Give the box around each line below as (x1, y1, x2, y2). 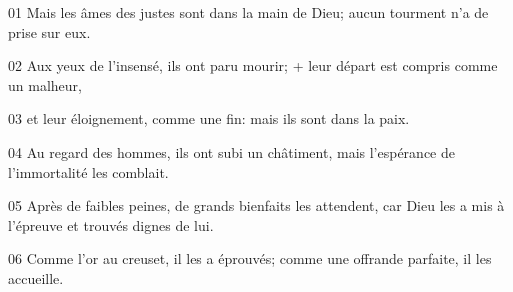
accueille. (8, 267, 64, 288)
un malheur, (8, 74, 82, 95)
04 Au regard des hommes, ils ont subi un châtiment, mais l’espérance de (8, 141, 455, 162)
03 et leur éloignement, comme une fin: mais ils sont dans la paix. (8, 108, 410, 129)
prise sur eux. (8, 21, 91, 42)
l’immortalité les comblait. (8, 161, 169, 182)
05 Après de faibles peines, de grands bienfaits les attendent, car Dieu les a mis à (8, 195, 505, 216)
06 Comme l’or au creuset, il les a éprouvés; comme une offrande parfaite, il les (8, 248, 492, 269)
